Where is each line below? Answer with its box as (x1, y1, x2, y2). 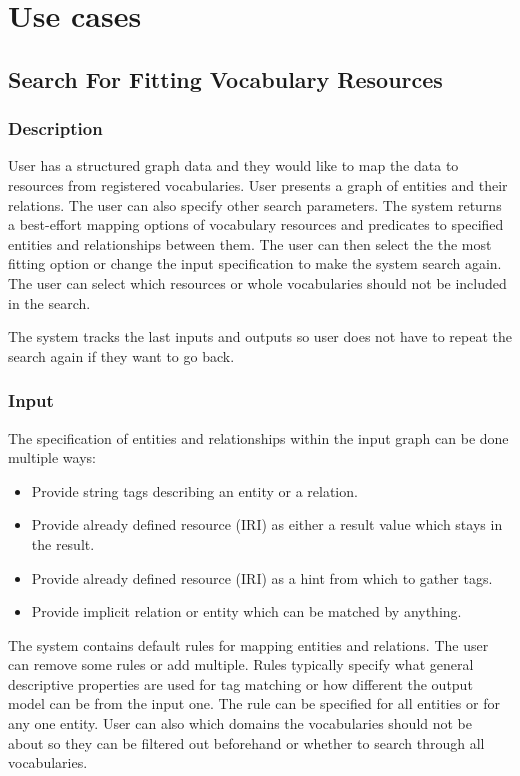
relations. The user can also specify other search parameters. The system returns (8, 194, 502, 215)
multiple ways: (8, 447, 96, 468)
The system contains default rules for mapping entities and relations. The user (8, 634, 489, 655)
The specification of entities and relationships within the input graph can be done (8, 427, 509, 448)
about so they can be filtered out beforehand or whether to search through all (8, 732, 485, 753)
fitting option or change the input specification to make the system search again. (8, 253, 502, 274)
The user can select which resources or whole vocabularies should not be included (8, 272, 507, 293)
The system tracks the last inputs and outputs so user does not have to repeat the (8, 326, 512, 347)
